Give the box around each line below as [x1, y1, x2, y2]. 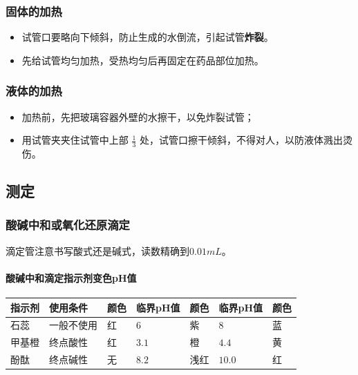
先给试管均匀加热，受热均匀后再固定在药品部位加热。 [21, 52, 264, 67]
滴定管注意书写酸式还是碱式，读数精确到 [6, 243, 189, 258]
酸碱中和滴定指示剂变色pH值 [6, 270, 137, 285]
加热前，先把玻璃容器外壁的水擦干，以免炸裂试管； [21, 109, 254, 124]
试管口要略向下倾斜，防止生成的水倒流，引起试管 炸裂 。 [21, 30, 274, 44]
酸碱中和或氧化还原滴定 [6, 216, 130, 233]
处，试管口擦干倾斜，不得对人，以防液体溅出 [140, 133, 343, 147]
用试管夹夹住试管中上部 [21, 133, 129, 147]
